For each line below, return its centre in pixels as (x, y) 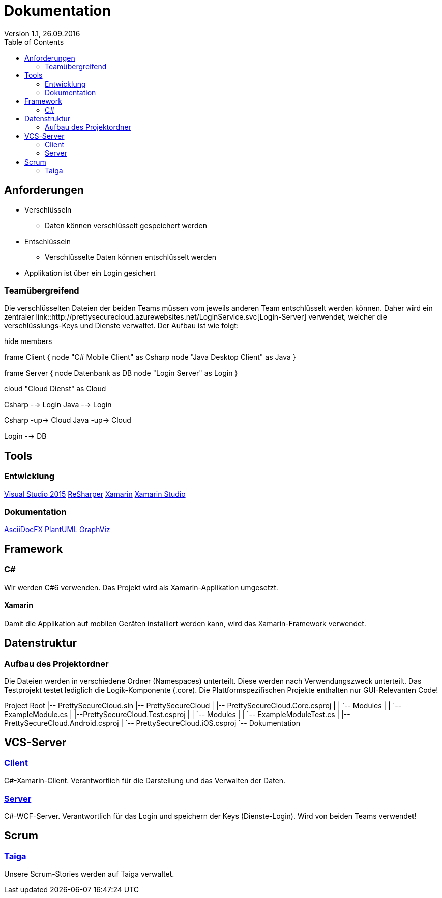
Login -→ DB (25, 436)
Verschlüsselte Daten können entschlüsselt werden (130, 257)
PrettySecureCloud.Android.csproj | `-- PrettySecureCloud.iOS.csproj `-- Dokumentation (152, 723)
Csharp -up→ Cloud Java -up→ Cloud (68, 420)
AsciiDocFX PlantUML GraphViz (57, 530)
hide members (28, 341)
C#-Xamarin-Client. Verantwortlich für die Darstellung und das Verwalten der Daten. (145, 781)
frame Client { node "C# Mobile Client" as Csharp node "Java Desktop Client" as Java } (150, 357)
